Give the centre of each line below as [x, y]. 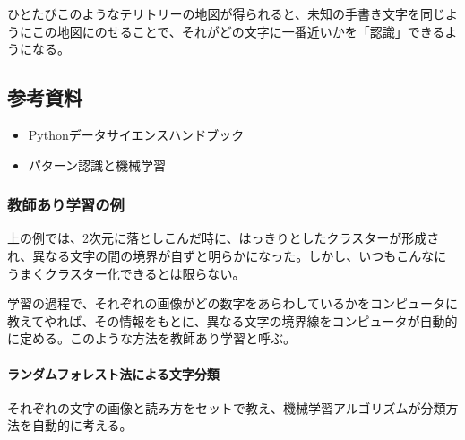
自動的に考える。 [82, 425]
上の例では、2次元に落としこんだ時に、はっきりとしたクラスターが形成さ [224, 238]
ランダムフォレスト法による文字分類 [113, 373]
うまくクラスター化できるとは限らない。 [126, 273]
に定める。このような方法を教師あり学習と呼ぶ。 [151, 338]
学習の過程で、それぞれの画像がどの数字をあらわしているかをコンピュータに [233, 303]
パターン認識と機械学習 [97, 164]
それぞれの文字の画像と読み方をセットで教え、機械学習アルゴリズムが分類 [227, 407]
